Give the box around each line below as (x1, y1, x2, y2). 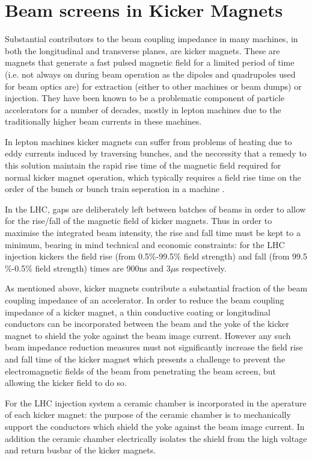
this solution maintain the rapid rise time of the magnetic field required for (5, 159, 281, 172)
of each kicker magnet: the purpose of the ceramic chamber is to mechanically (5, 408, 291, 421)
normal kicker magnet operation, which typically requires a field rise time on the (5, 170, 301, 183)
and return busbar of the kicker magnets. (5, 444, 156, 456)
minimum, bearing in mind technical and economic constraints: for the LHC (5, 238, 285, 250)
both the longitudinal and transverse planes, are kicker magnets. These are (5, 44, 280, 57)
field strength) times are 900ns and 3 (35, 261, 171, 274)
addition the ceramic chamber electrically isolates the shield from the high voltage (5, 432, 307, 444)
